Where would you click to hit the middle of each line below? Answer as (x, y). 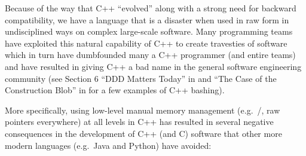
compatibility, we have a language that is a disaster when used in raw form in (147, 19)
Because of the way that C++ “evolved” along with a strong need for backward (151, 8)
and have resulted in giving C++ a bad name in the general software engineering (153, 66)
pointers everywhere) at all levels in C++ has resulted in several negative (139, 122)
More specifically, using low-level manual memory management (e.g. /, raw (143, 110)
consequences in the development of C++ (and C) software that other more (143, 133)
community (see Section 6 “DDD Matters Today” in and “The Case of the (141, 78)
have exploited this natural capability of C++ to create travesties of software (146, 43)
